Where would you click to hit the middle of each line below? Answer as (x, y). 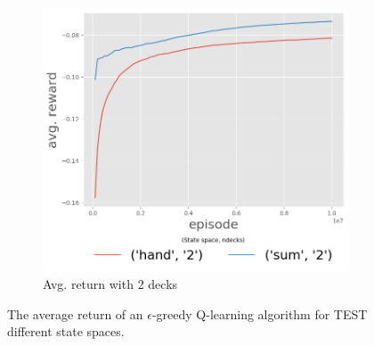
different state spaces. (66, 331)
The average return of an (75, 313)
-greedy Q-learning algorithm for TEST (260, 313)
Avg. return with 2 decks (110, 283)
